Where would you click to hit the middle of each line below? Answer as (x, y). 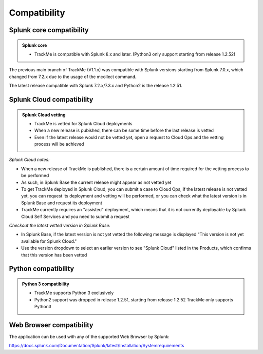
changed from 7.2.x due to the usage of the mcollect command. (73, 77)
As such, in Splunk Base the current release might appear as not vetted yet (96, 182)
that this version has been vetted (54, 255)
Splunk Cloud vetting (44, 115)
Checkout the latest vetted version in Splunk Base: (60, 225)
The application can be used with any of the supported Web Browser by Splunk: (89, 337)
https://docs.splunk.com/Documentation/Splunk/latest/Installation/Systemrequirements (97, 346)
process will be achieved (59, 144)
